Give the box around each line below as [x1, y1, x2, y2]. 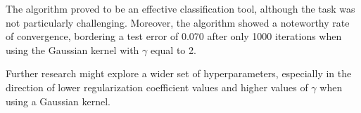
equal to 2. [150, 42, 196, 57]
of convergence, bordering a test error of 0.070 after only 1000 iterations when [6, 29, 342, 44]
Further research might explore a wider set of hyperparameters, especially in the [6, 66, 352, 81]
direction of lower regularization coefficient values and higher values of [6, 79, 308, 94]
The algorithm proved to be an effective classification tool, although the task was [6, 1, 355, 15]
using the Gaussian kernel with [6, 42, 139, 57]
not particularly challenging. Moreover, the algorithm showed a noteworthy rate [6, 15, 350, 29]
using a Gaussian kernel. [6, 93, 110, 108]
